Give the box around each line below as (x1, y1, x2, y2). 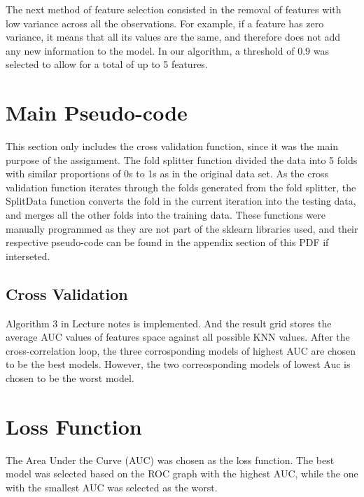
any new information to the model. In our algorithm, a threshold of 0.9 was (6, 43, 329, 57)
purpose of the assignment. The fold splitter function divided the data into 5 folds (6, 152, 358, 167)
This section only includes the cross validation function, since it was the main (6, 139, 339, 154)
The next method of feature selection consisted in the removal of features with (6, 2, 342, 16)
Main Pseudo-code (6, 98, 188, 127)
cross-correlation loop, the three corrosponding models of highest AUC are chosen (6, 343, 356, 358)
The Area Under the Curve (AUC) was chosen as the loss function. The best (6, 452, 335, 467)
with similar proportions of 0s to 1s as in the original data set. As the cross (6, 166, 328, 181)
